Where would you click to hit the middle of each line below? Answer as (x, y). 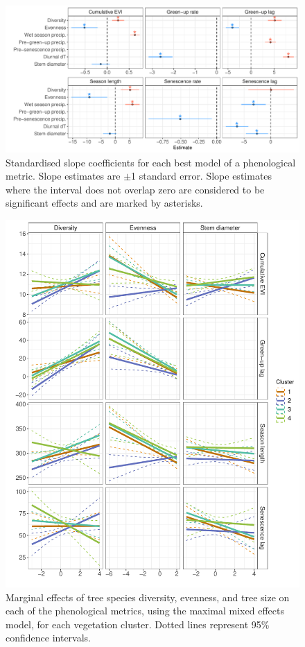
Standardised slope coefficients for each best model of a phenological (151, 162)
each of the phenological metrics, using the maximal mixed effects (145, 611)
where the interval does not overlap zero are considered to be (135, 189)
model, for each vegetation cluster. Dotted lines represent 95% (138, 624)
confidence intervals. (49, 638)
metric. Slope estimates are (63, 176)
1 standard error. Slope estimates (202, 176)
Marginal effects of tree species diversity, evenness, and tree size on (148, 597)
